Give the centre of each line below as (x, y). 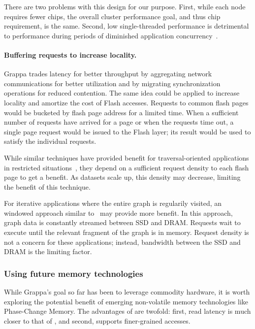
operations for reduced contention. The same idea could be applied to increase (122, 93)
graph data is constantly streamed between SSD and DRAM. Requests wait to (122, 222)
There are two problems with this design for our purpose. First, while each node (125, 6)
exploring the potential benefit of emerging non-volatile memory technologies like (126, 301)
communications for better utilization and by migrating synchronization (112, 83)
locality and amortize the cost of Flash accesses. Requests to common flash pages (126, 102)
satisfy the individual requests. (50, 141)
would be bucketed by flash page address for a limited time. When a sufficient (121, 112)
